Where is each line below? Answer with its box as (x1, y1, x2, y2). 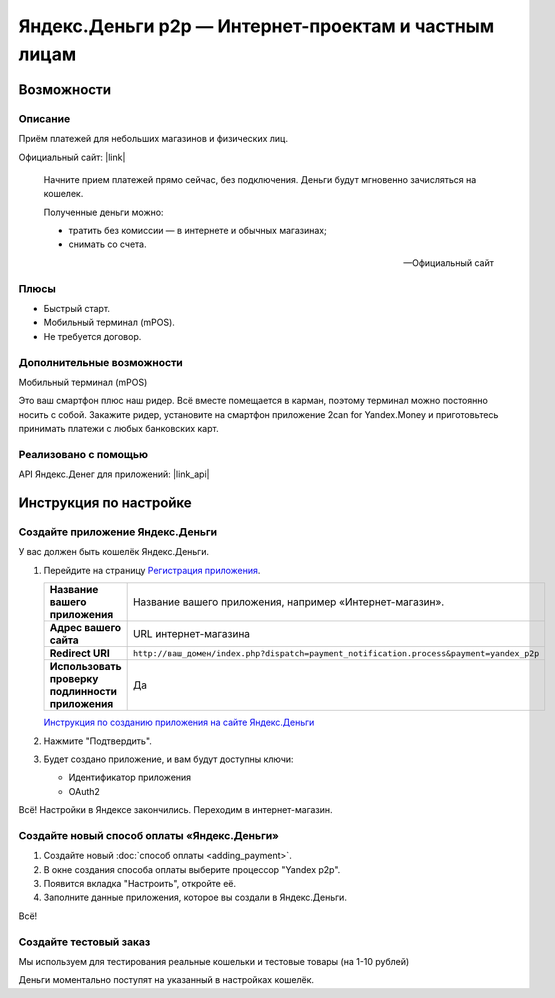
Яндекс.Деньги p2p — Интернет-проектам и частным (18, 15, 495, 37)
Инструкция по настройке (18, 495, 192, 512)
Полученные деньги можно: (43, 206, 164, 218)
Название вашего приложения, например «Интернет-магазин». (132, 595, 445, 609)
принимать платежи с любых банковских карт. (18, 423, 219, 435)
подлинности (49, 685, 117, 699)
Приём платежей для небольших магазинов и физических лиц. (18, 133, 289, 145)
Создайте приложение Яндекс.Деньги (18, 525, 218, 539)
